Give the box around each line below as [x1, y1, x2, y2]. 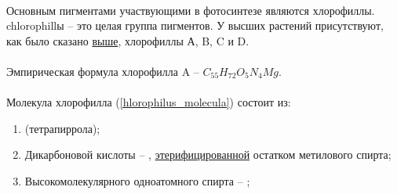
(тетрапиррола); [24, 120, 100, 136]
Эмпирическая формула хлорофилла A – [6, 63, 199, 79]
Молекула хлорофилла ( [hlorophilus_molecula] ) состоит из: [6, 94, 291, 110]
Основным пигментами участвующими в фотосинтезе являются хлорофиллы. [6, 2, 375, 18]
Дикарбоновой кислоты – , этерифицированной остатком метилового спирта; [24, 146, 392, 163]
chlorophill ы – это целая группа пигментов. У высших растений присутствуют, [6, 17, 384, 34]
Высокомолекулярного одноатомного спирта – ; [24, 172, 250, 189]
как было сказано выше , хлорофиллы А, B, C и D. [6, 32, 249, 48]
